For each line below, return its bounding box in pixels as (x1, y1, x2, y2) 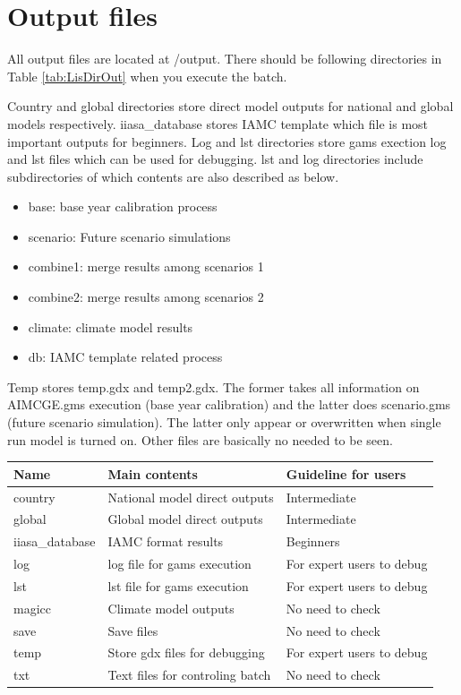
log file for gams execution (107, 554, 252, 573)
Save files (107, 621, 158, 639)
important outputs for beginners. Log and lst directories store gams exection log (7, 132, 447, 150)
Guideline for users (286, 464, 406, 483)
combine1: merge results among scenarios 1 (28, 257, 264, 276)
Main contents (107, 464, 198, 483)
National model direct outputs (107, 487, 274, 506)
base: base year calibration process (28, 197, 218, 216)
